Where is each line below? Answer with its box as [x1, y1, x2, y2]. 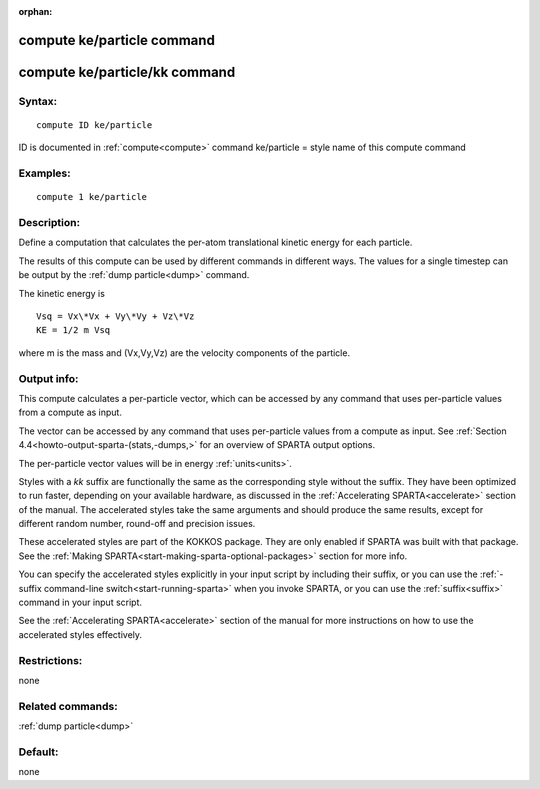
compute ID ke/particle [36, 119, 153, 130]
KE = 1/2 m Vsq [36, 325, 111, 336]
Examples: [18, 166, 71, 180]
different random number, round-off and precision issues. [18, 518, 256, 530]
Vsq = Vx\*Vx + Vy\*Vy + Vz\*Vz [36, 311, 195, 322]
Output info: [18, 371, 79, 385]
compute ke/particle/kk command [18, 63, 236, 80]
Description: [18, 216, 80, 230]
